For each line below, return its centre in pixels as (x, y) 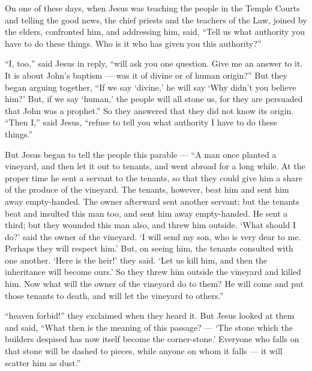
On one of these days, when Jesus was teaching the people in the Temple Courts (152, 8)
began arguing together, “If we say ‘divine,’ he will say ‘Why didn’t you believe (151, 87)
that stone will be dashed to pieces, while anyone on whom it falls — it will (144, 351)
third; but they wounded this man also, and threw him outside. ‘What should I (151, 225)
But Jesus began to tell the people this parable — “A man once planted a (141, 154)
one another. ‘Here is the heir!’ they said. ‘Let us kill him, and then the (136, 260)
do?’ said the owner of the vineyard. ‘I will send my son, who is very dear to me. (153, 236)
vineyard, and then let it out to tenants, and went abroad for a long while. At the (155, 166)
